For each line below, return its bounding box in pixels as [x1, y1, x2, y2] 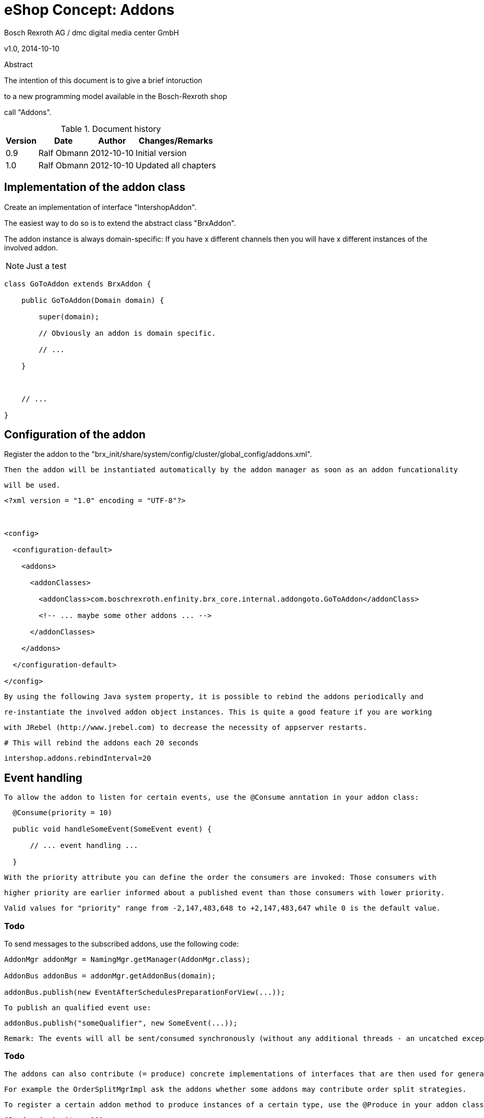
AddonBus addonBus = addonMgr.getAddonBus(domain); [4, 972, 216, 980]
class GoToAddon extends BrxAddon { [4, 279, 151, 288]
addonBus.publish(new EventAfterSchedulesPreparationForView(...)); [4, 988, 285, 997]
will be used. [4, 481, 60, 490]
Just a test [26, 260, 67, 271]
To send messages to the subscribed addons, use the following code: [4, 939, 239, 949]
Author [98, 135, 126, 146]
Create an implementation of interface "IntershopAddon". [4, 202, 197, 211]
